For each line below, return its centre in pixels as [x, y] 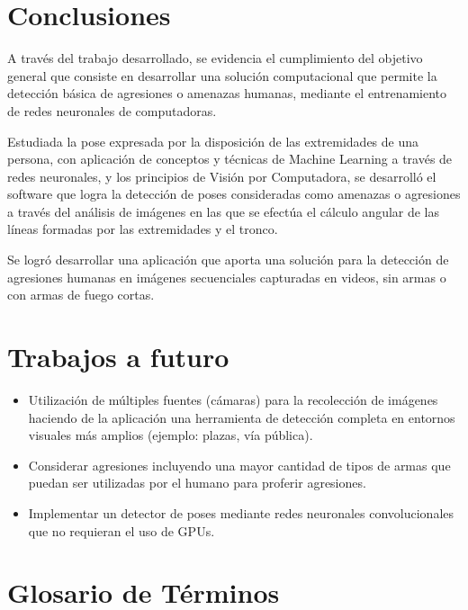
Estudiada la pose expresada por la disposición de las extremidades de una [213, 141]
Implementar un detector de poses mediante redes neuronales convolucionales [241, 512]
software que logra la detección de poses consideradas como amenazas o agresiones [234, 194]
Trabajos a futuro [118, 357]
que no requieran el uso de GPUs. [121, 530]
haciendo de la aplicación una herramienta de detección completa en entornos [242, 417]
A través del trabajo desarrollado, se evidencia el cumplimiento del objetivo [215, 58]
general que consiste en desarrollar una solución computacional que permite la [222, 75]
